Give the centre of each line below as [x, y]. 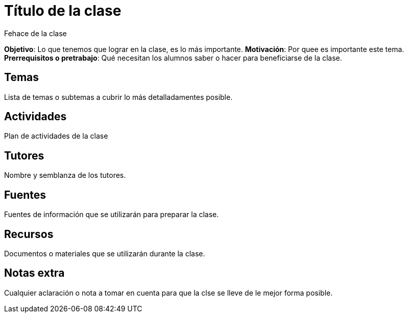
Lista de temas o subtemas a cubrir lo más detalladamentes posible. [118, 97]
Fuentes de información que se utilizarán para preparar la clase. [112, 215]
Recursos [29, 234]
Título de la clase [63, 11]
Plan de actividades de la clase [56, 136]
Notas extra [34, 273]
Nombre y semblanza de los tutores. [65, 175]
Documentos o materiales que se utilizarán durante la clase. [105, 253]
